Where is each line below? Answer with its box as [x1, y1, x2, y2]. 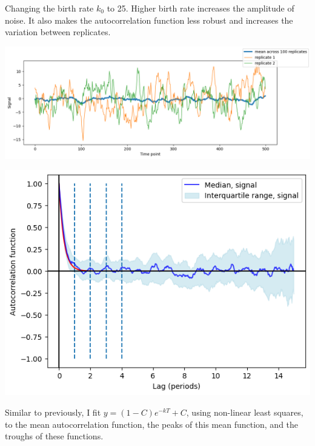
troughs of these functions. [5, 430, 104, 442]
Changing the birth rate [5, 2, 94, 14]
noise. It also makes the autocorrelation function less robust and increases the [5, 13, 293, 26]
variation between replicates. [5, 25, 111, 38]
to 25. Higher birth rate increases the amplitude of [107, 2, 294, 14]
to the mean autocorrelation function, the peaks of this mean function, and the [5, 417, 299, 430]
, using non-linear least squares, [186, 405, 303, 418]
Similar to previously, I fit [5, 405, 101, 418]
